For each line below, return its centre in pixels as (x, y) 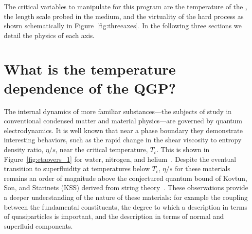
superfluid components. (38, 225)
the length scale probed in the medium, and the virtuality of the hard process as (124, 16)
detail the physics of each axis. (49, 35)
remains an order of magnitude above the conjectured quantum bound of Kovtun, (126, 178)
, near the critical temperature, (102, 149)
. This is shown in (183, 149)
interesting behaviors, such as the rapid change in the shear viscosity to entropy (123, 140)
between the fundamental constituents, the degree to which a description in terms (126, 206)
